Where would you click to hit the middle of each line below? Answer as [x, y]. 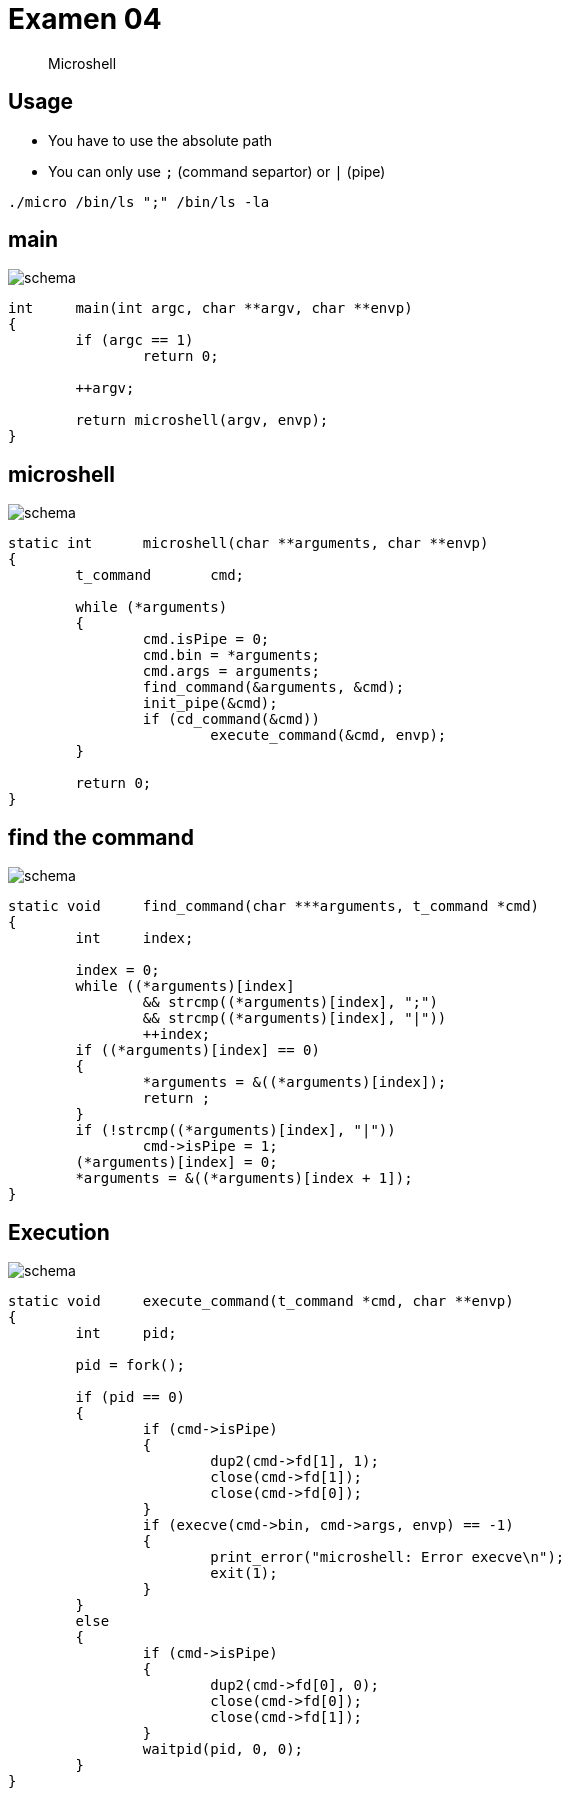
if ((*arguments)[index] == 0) [197, 1050]
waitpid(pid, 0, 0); [223, 1748]
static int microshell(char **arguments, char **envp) [248, 543]
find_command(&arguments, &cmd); [273, 687]
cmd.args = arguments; [231, 671]
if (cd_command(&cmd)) [231, 719]
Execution [59, 1232]
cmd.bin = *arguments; [231, 655]
